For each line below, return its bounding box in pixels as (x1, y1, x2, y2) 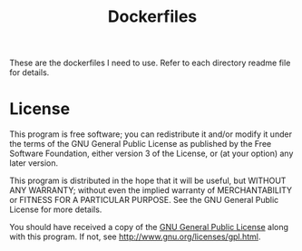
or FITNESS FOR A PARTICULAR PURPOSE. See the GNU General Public (9, 195, 279, 206)
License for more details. (9, 204, 102, 215)
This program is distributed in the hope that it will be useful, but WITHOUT (9, 175, 287, 187)
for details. (9, 67, 50, 78)
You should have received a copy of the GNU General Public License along (9, 222, 288, 233)
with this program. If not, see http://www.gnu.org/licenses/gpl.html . (9, 231, 261, 242)
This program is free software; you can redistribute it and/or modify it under (9, 129, 293, 140)
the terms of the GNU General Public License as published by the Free (9, 139, 272, 150)
